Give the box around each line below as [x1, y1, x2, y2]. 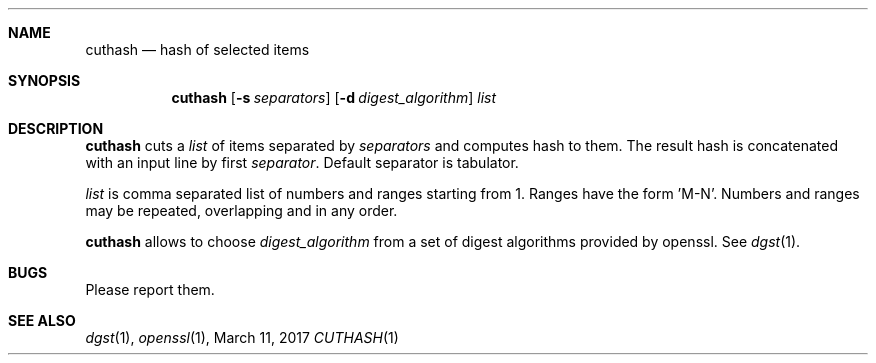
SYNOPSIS [8, 72, 81, 89]
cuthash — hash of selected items [85, 41, 310, 58]
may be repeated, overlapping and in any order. [85, 202, 398, 219]
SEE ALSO [8, 312, 76, 329]
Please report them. [85, 281, 215, 298]
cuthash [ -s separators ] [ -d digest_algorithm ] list [171, 89, 497, 106]
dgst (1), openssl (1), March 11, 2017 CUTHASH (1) [85, 329, 399, 346]
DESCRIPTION [8, 120, 104, 137]
